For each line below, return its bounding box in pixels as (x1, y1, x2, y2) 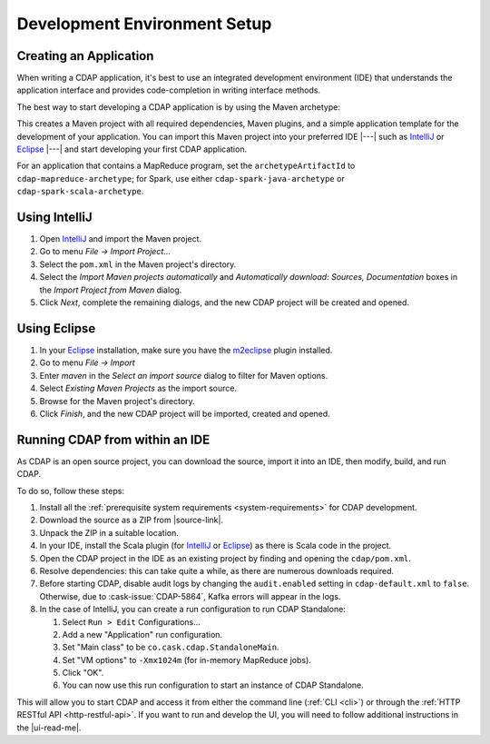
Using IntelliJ (16, 210, 93, 224)
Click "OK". (62, 668, 104, 679)
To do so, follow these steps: (16, 485, 124, 496)
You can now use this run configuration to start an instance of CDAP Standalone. (62, 680, 364, 690)
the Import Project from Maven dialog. (39, 284, 182, 295)
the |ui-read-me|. (16, 722, 82, 733)
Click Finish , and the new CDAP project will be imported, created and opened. (39, 408, 330, 419)
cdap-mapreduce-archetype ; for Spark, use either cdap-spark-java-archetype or (16, 173, 345, 184)
